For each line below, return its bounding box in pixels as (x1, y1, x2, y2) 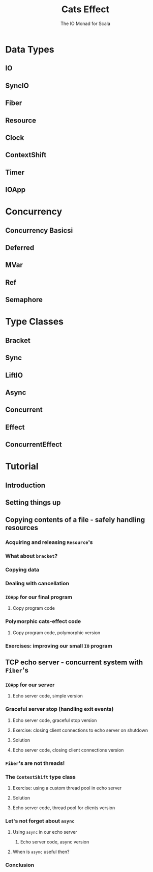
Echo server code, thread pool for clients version (12, 805, 115, 811)
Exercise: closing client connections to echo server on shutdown (12, 727, 148, 733)
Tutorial (5, 461, 39, 472)
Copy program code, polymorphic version (12, 629, 101, 636)
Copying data (5, 566, 40, 574)
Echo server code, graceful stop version (12, 717, 97, 723)
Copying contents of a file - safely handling (5, 515, 145, 524)
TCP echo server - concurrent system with (5, 658, 143, 667)
